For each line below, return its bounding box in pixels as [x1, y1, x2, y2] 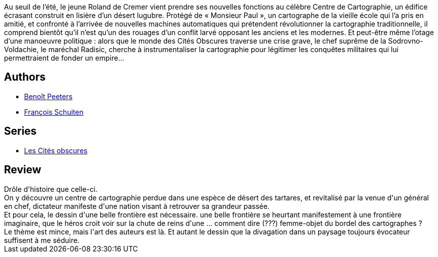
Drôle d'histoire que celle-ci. [4, 184, 98, 193]
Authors [4, 71, 46, 84]
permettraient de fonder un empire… [4, 54, 124, 62]
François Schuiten [24, 107, 84, 116]
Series [4, 125, 37, 138]
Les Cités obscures [24, 146, 88, 155]
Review [4, 163, 42, 176]
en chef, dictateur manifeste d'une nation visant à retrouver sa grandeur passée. [4, 201, 270, 210]
